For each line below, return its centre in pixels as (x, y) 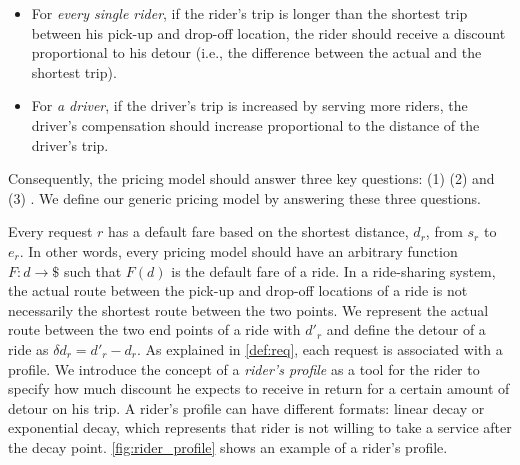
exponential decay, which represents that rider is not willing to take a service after (260, 427)
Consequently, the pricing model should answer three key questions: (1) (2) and (251, 178)
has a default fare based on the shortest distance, (258, 231)
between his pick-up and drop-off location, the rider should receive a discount (268, 32)
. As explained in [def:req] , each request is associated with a (320, 348)
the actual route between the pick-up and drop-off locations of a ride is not (238, 290)
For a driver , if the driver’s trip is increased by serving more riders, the (249, 105)
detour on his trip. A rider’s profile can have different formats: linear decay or (246, 407)
